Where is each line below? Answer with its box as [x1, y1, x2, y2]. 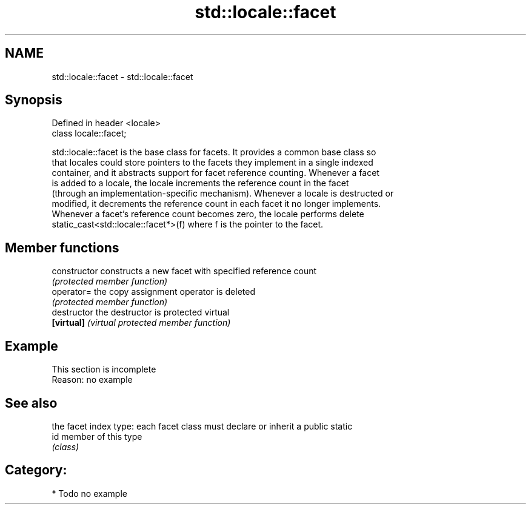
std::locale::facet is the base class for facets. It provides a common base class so [52, 147, 376, 158]
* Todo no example [52, 488, 127, 499]
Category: [5, 462, 67, 478]
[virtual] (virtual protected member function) [52, 317, 231, 328]
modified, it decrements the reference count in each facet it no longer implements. [52, 198, 381, 209]
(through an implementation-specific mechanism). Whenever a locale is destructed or [52, 188, 394, 199]
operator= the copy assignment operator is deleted [52, 286, 256, 297]
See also [5, 395, 58, 411]
